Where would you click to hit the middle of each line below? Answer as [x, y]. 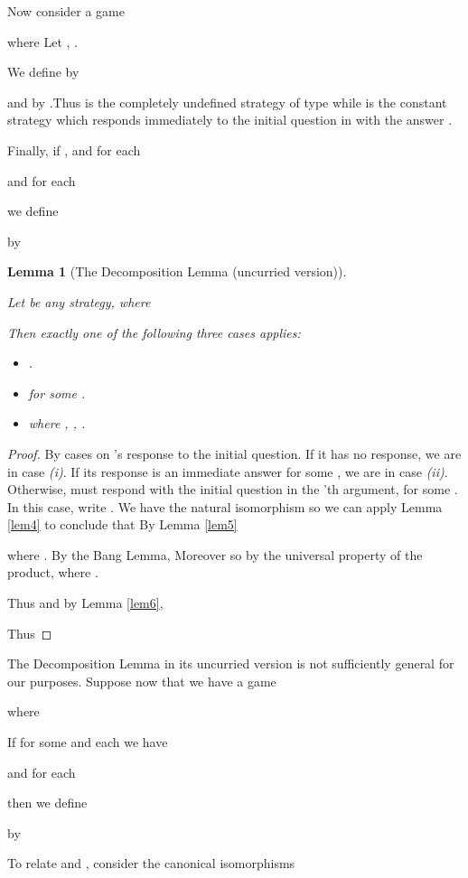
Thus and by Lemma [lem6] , [85, 603]
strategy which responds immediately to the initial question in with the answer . [230, 120]
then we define [47, 803]
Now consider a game [66, 11]
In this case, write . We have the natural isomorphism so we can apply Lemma [225, 506]
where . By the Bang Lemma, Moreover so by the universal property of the [215, 554]
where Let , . [42, 41]
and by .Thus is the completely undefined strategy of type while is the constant [227, 102]
